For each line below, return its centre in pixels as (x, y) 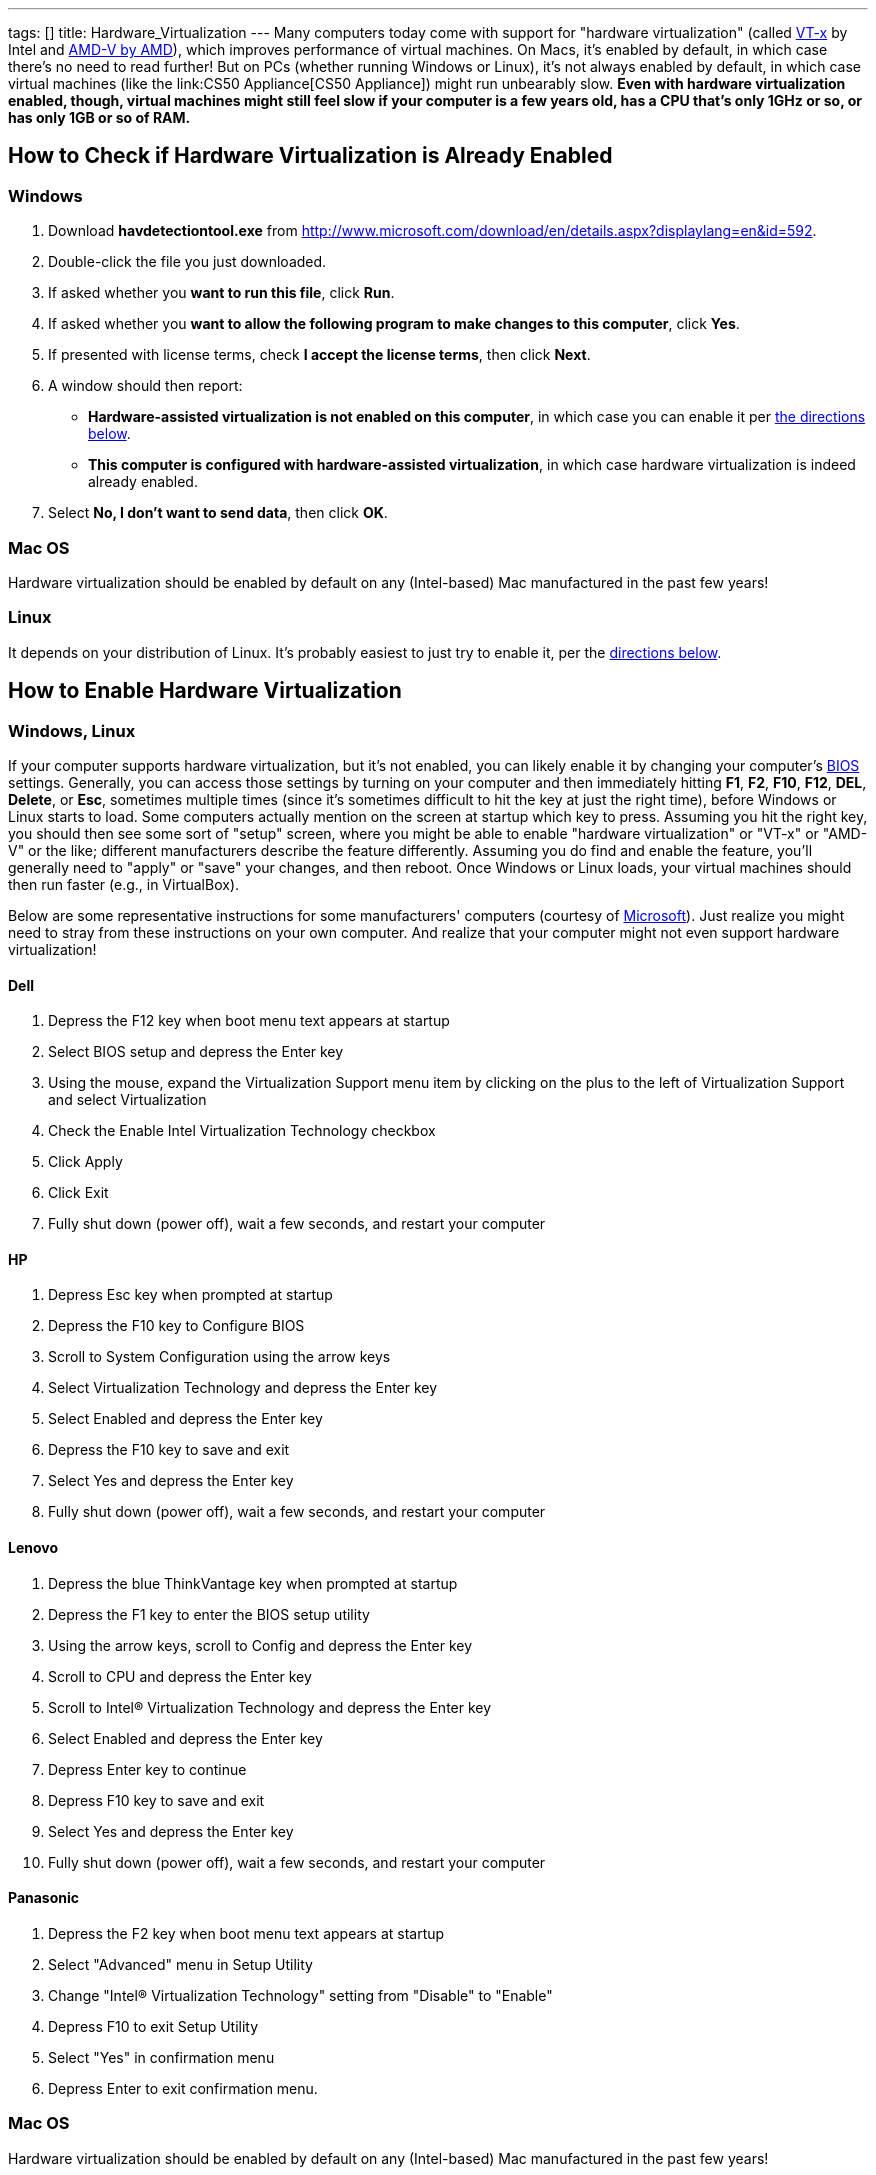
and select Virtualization (127, 1100)
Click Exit (78, 1193)
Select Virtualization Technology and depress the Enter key (243, 1388)
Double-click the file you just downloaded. (187, 262)
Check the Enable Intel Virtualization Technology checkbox (242, 1131)
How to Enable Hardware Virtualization (205, 691)
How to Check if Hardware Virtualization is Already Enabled (310, 156)
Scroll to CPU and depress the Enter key (180, 1676)
